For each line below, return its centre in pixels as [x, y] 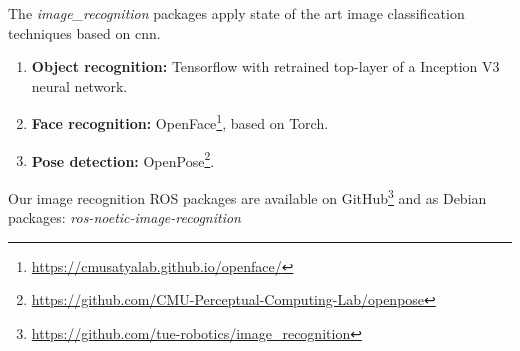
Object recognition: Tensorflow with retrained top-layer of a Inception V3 [265, 66]
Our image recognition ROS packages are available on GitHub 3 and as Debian [247, 196]
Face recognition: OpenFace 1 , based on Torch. [180, 122]
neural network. [79, 85]
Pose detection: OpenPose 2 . [123, 159]
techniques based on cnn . [84, 32]
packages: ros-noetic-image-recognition [124, 217]
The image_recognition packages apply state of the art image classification [236, 13]
